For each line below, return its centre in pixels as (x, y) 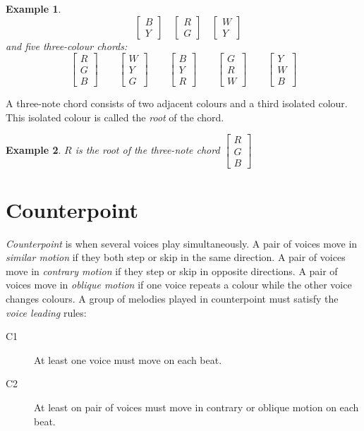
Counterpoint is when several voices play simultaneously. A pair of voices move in (182, 243)
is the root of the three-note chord (147, 150)
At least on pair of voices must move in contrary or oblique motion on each (196, 407)
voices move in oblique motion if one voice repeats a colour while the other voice (179, 285)
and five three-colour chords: (67, 45)
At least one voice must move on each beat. (128, 359)
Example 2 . (34, 150)
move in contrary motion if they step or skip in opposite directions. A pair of (172, 271)
